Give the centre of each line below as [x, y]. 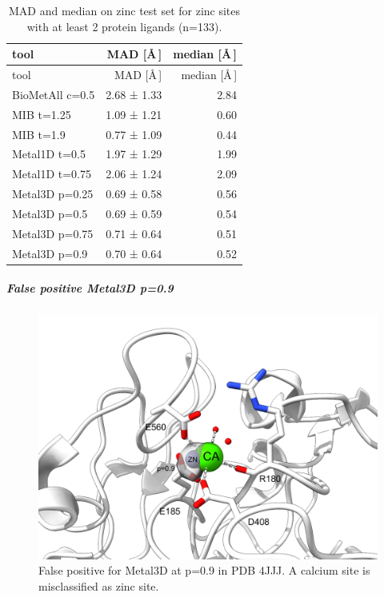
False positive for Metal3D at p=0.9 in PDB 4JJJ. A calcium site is [204, 570]
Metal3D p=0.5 [50, 213]
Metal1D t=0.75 [52, 174]
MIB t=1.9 [39, 134]
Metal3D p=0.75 [53, 233]
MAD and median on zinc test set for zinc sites [124, 10]
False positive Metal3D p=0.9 [90, 288]
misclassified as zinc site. [99, 586]
